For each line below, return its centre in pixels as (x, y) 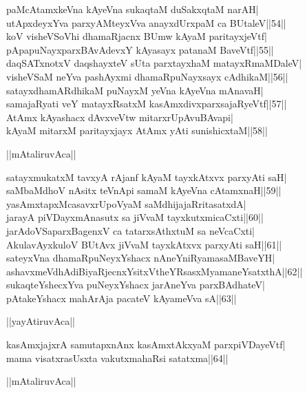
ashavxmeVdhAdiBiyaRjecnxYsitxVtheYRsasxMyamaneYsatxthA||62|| (155, 271)
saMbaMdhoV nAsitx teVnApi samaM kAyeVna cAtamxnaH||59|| (144, 190)
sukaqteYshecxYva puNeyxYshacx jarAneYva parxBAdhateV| (136, 285)
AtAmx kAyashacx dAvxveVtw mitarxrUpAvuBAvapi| (120, 117)
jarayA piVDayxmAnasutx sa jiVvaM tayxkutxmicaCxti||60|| (135, 217)
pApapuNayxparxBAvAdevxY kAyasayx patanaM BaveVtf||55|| (140, 49)
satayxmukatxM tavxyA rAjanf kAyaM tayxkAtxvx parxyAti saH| (147, 177)
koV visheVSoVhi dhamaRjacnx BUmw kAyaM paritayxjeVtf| (137, 36)
